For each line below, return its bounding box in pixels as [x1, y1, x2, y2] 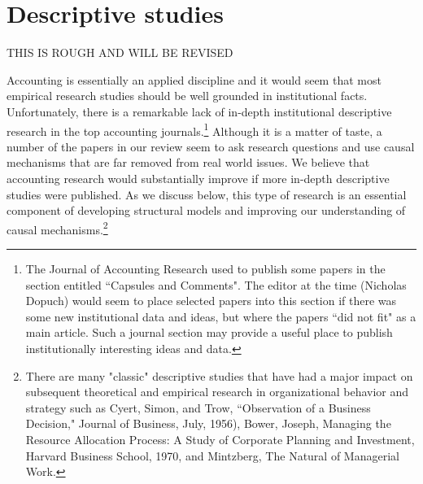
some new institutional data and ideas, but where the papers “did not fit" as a [25, 307, 416, 325]
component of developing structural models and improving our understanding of [7, 202, 406, 219]
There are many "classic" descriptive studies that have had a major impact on [25, 367, 413, 384]
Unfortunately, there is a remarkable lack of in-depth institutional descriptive [7, 102, 392, 120]
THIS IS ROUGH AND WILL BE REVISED [7, 44, 233, 61]
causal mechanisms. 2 [7, 218, 108, 238]
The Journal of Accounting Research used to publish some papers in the [25, 259, 386, 277]
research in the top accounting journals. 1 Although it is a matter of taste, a [7, 120, 382, 139]
